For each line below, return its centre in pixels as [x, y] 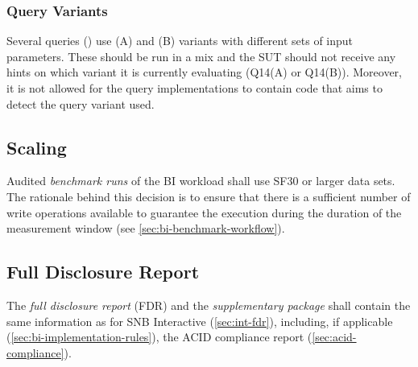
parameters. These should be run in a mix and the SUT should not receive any [201, 56]
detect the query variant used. [81, 103]
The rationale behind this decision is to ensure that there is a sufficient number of [209, 196]
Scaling [37, 147]
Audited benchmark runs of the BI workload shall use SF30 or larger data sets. [201, 181]
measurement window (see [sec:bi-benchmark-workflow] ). [146, 228]
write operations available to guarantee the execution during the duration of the [204, 212]
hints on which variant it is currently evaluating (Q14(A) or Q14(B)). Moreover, [204, 72]
